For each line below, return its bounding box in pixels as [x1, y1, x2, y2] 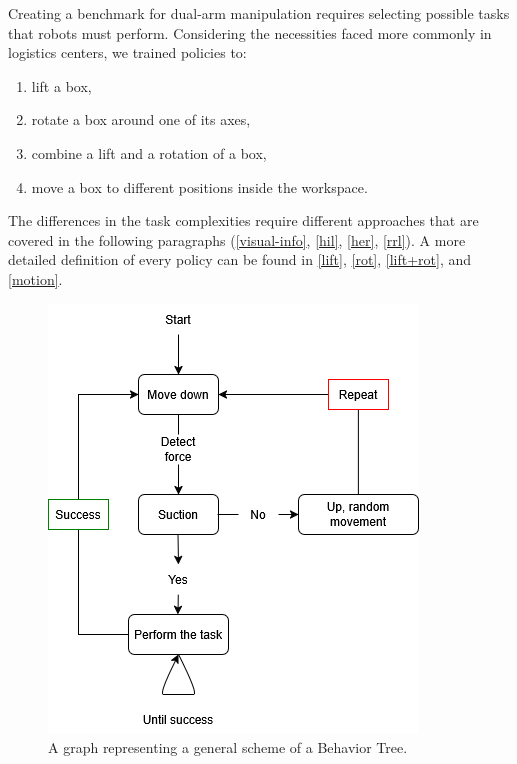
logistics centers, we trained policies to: [8, 42, 247, 63]
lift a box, [31, 75, 92, 96]
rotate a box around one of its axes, [31, 109, 251, 130]
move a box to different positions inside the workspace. [31, 176, 368, 197]
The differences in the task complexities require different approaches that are [8, 210, 479, 231]
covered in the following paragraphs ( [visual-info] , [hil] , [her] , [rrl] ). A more [8, 229, 466, 250]
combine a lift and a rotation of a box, [31, 142, 267, 163]
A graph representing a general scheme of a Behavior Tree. [48, 737, 408, 758]
